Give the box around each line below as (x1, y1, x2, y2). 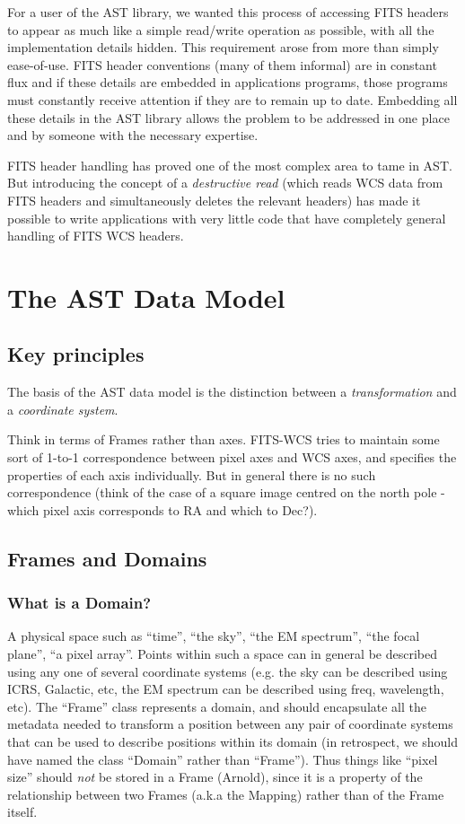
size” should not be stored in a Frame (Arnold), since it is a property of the (7, 767, 423, 786)
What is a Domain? (7, 592, 152, 614)
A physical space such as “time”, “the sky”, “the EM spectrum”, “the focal (7, 627, 420, 645)
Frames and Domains (7, 544, 207, 572)
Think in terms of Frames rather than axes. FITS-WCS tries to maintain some (7, 430, 440, 449)
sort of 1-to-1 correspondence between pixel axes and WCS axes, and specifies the (7, 448, 457, 467)
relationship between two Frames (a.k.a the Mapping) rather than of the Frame (7, 785, 444, 803)
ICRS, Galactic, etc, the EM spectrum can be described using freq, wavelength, (7, 679, 444, 698)
